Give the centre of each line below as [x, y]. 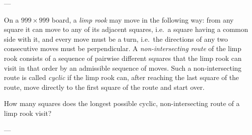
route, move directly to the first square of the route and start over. [104, 87]
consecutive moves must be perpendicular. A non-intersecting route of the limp [123, 48]
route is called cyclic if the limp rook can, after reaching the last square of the [122, 77]
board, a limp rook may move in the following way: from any [143, 19]
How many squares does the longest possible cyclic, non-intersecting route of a [122, 103]
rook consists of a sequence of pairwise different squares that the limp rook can [123, 58]
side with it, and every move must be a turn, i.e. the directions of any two [116, 39]
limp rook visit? [28, 113]
